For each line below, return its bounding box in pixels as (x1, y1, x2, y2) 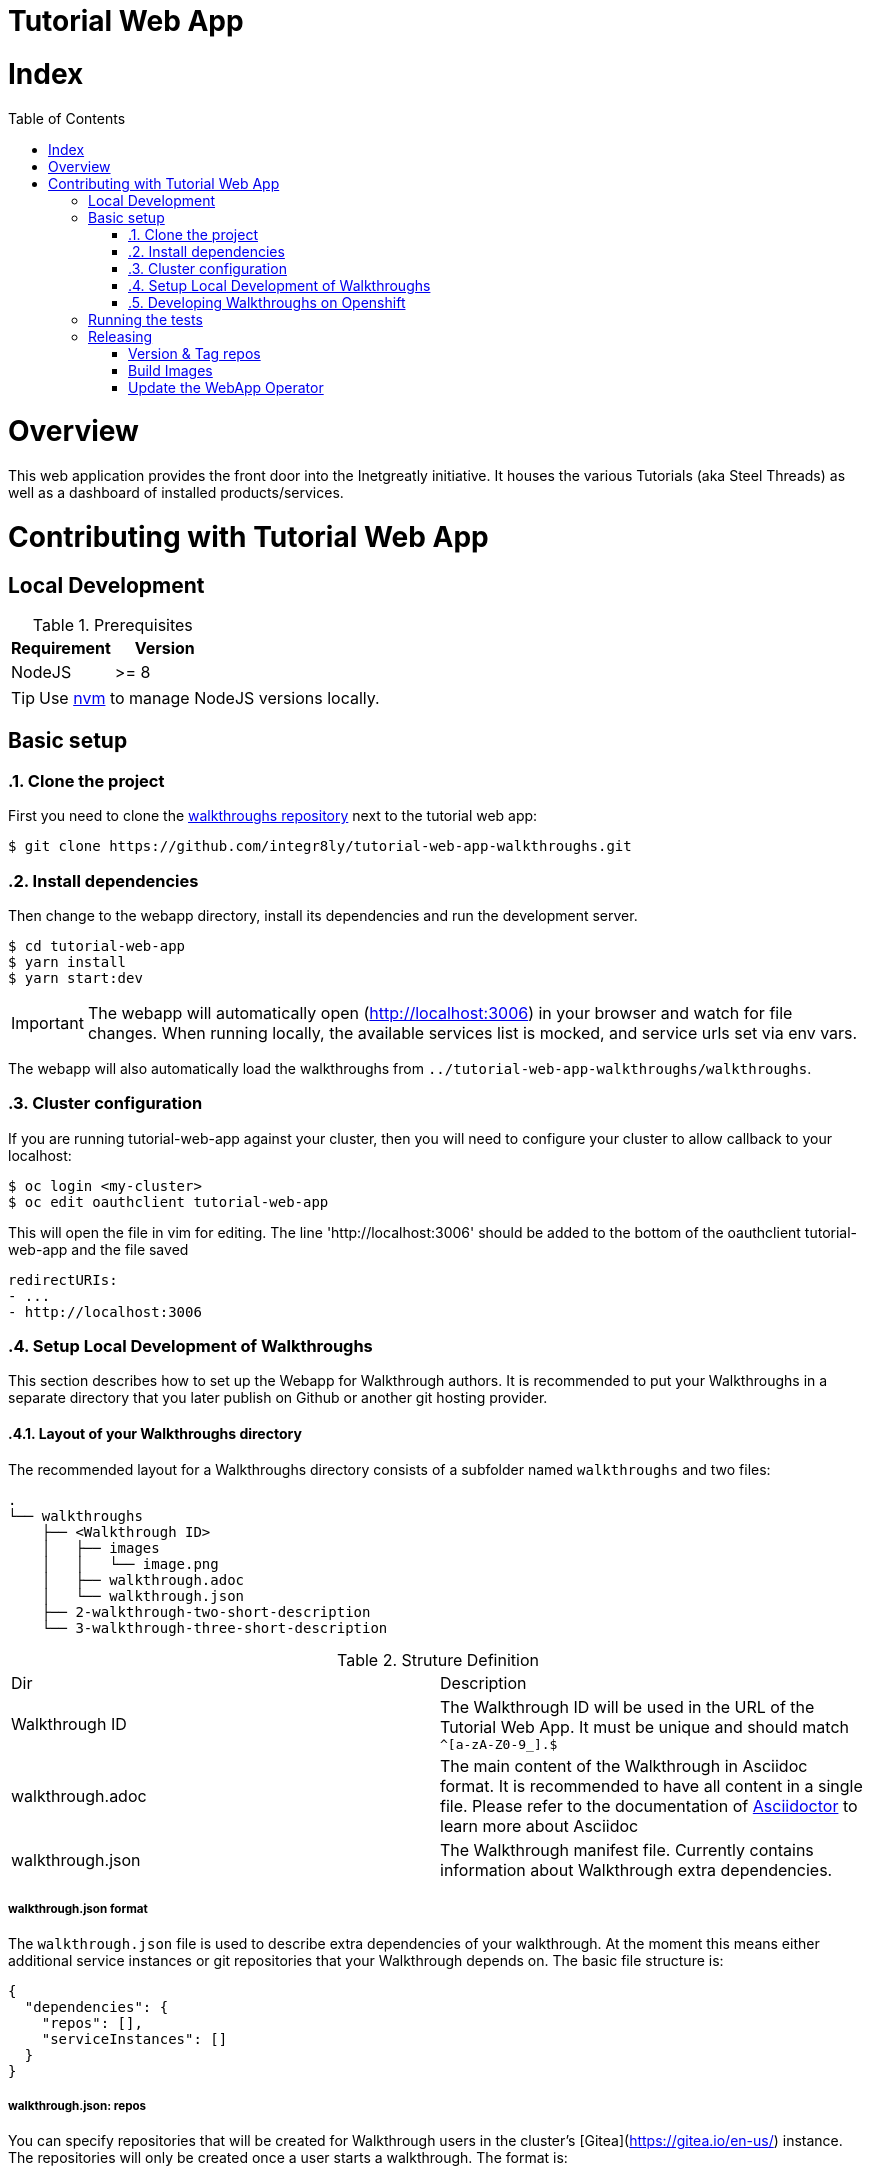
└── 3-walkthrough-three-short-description (41, 1619, 388, 1636)
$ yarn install (8, 953, 127, 970)
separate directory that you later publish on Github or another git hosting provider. (8, 1389, 548, 1407)
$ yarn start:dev (8, 969, 143, 986)
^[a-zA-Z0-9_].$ (440, 1736, 558, 1752)
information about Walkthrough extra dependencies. (440, 1859, 833, 1880)
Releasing (88, 327, 153, 345)
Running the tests (88, 310, 203, 328)
